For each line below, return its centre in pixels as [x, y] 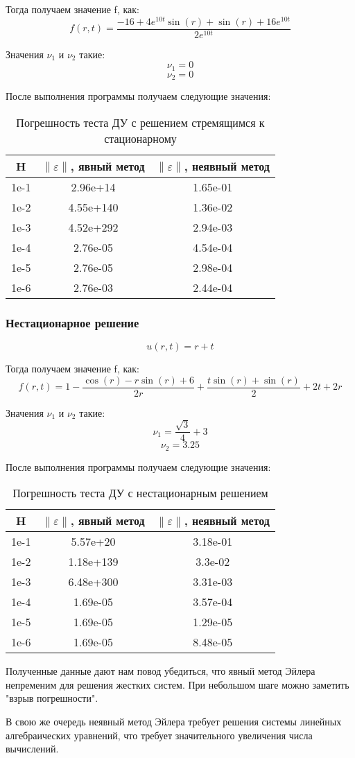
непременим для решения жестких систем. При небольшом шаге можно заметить [177, 684]
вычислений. [32, 749]
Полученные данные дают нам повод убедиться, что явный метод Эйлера [161, 671]
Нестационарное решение [72, 322]
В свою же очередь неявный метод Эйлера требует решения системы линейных [174, 721]
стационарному [140, 138]
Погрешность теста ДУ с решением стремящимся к [140, 122]
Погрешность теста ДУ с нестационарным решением [140, 493]
